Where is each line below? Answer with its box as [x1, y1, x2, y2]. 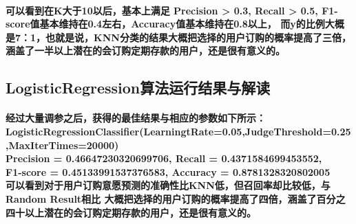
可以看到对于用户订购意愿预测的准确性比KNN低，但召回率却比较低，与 [6, 178, 331, 192]
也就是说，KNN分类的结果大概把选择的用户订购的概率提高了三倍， [45, 30, 351, 44]
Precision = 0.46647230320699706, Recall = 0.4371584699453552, [6, 151, 322, 166]
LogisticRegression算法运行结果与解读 [6, 77, 271, 98]
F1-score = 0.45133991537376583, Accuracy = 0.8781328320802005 [6, 164, 331, 179]
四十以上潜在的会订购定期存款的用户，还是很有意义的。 [6, 205, 256, 219]
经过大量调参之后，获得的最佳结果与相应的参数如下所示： [6, 111, 266, 125]
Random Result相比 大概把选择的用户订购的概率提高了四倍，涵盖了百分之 [6, 191, 346, 205]
